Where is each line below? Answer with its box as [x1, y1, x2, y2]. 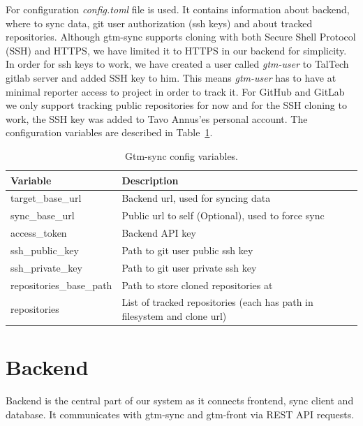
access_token [10, 226, 67, 240]
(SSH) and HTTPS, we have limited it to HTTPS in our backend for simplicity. [6, 43, 347, 57]
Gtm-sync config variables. [124, 148, 239, 163]
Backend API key [121, 226, 196, 240]
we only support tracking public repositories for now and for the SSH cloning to [6, 98, 347, 112]
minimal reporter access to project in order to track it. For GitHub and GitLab [6, 84, 345, 98]
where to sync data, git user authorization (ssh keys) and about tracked [6, 15, 313, 30]
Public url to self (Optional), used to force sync [121, 208, 325, 223]
